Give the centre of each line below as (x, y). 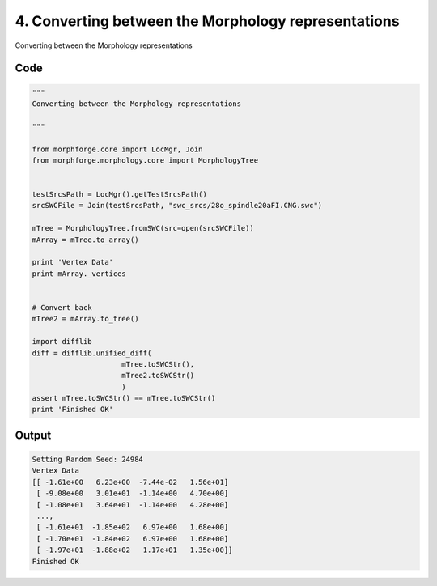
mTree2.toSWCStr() (158, 376)
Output (33, 435)
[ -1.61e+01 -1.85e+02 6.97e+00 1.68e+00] (133, 527)
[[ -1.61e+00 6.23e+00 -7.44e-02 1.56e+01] (130, 482)
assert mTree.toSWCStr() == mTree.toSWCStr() (124, 398)
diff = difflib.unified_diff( (92, 353)
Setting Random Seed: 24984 (87, 460)
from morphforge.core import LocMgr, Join (117, 149)
